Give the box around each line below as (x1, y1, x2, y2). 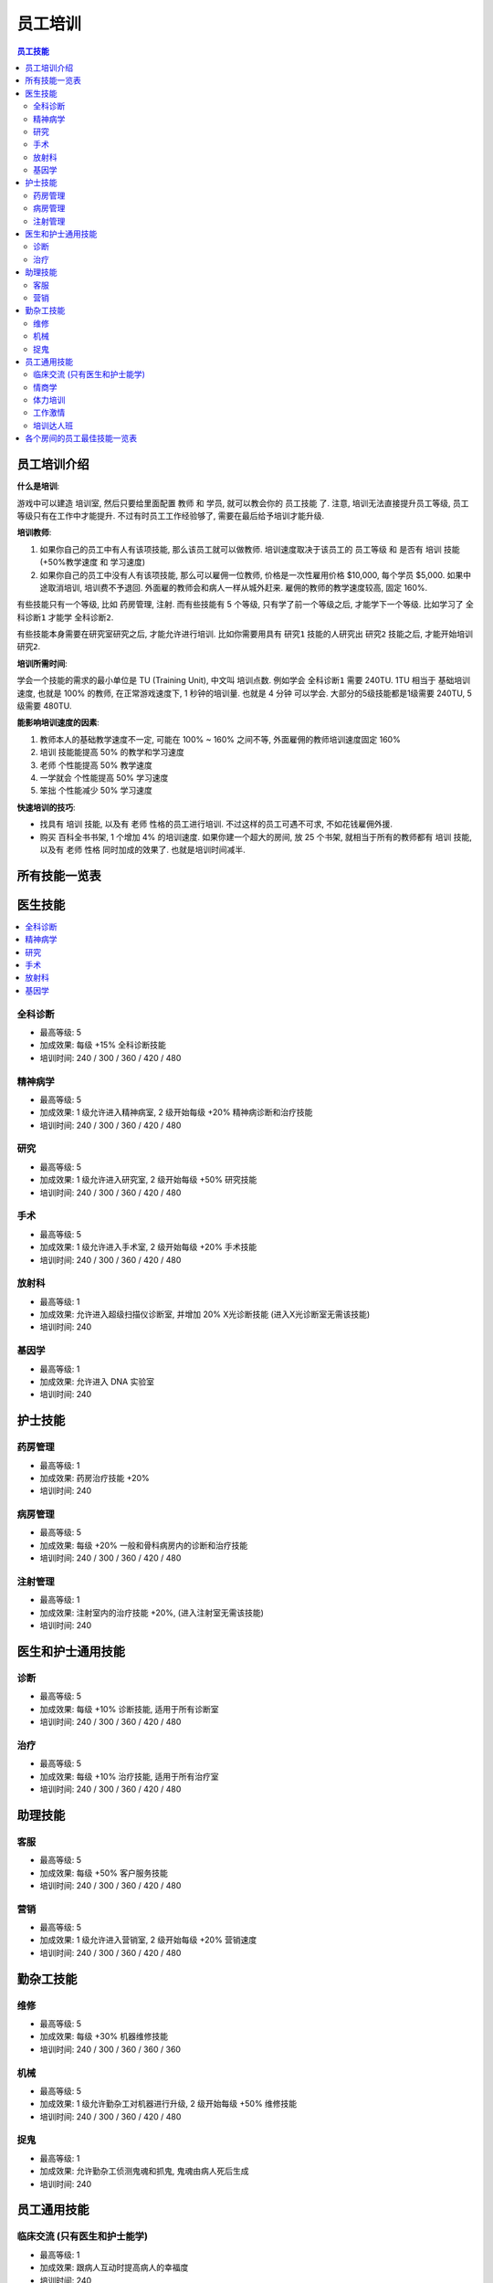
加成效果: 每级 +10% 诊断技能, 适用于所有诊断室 (39, 1703, 219, 1714)
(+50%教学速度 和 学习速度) (39, 557, 146, 568)
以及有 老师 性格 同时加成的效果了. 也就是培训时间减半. (39, 844, 246, 855)
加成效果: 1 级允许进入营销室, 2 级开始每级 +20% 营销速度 (39, 1934, 257, 1945)
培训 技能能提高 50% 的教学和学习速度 (39, 747, 184, 758)
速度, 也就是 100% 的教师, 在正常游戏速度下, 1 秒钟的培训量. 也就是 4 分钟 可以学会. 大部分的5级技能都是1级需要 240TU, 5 (16, 688, 472, 699)
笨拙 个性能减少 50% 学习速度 (39, 785, 152, 796)
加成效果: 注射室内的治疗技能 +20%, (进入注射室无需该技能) (39, 1607, 264, 1618)
